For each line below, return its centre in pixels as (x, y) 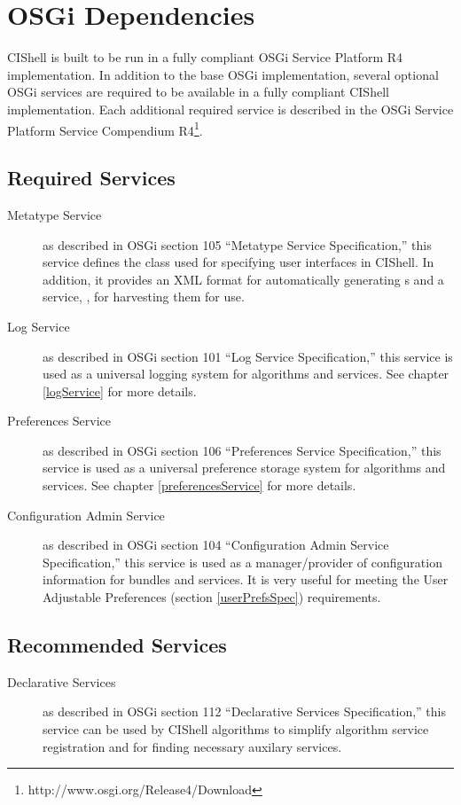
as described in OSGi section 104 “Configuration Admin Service (216, 545)
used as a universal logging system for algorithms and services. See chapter (246, 374)
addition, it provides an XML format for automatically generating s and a (243, 279)
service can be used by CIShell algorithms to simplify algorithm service (236, 729)
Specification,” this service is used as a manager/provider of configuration (242, 562)
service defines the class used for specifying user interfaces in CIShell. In (238, 262)
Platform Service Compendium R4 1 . (105, 129)
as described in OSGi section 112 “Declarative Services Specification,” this (244, 711)
